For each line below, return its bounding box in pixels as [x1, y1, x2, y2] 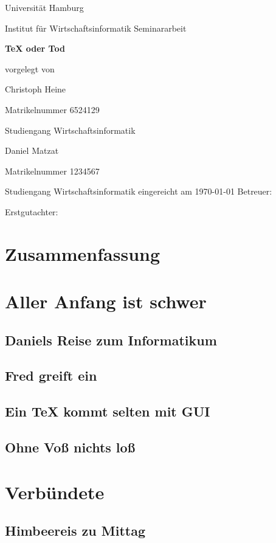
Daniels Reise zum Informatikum [5, 330, 217, 349]
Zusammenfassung [5, 241, 160, 266]
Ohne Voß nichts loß [5, 438, 136, 457]
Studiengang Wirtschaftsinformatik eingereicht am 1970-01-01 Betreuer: [5, 185, 272, 198]
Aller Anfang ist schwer [5, 289, 207, 314]
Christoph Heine [5, 83, 66, 95]
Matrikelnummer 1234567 [5, 164, 100, 177]
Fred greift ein [5, 366, 97, 385]
